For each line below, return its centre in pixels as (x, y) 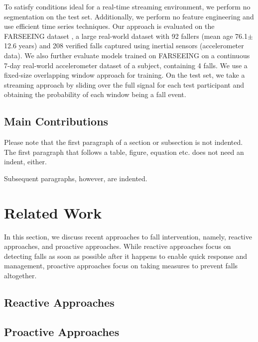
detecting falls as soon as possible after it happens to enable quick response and (126, 256)
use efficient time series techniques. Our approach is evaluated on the (109, 26)
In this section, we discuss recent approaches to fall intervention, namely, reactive (128, 236)
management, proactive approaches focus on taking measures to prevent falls (121, 266)
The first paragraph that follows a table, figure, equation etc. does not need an (124, 152)
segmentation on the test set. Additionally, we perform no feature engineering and (129, 16)
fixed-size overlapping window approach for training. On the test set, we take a (125, 75)
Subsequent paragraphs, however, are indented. (76, 178)
